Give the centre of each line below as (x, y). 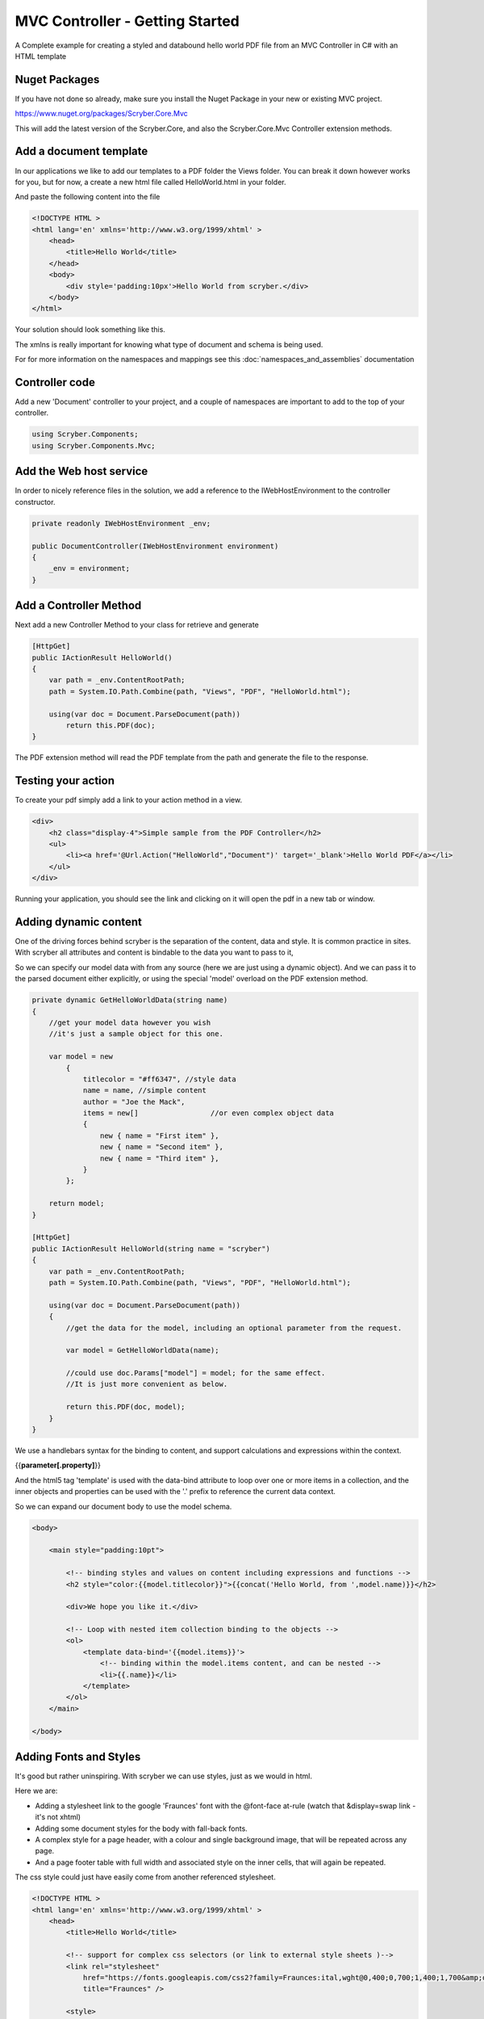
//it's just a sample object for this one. (136, 1034)
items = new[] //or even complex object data (209, 1113)
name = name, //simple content (145, 1091)
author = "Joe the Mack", (134, 1102)
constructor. (35, 502)
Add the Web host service (81, 471)
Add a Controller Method (78, 606)
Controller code (55, 382)
